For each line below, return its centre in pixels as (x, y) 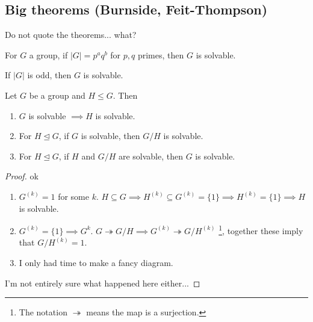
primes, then (161, 54)
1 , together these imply (261, 230)
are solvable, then (151, 156)
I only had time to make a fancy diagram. (96, 262)
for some (73, 196)
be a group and (57, 95)
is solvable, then (110, 136)
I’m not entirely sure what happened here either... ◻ (103, 283)
